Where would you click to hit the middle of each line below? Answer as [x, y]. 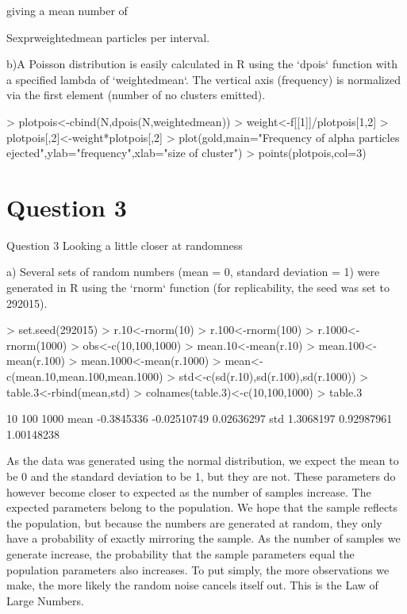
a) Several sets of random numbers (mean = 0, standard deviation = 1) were [193, 272]
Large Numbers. [45, 600]
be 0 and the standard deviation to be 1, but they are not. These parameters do [201, 476]
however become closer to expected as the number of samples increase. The [189, 491]
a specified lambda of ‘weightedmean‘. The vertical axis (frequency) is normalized [203, 79]
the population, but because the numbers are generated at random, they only [194, 522]
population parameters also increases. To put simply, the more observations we [198, 569]
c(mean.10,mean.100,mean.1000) [85, 376]
